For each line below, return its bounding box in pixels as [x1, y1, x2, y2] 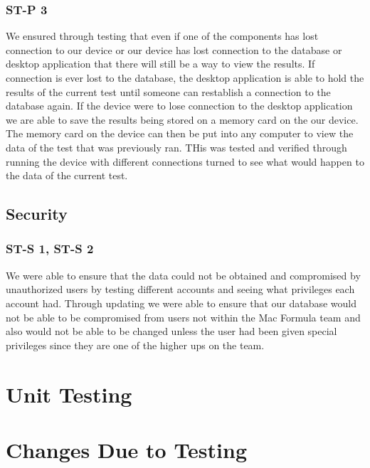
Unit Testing [6, 379, 132, 408]
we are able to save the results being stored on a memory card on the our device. [6, 112, 359, 127]
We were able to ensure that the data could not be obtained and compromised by [6, 267, 361, 282]
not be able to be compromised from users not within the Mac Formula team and [6, 309, 361, 324]
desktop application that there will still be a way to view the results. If [6, 56, 315, 71]
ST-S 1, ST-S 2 [6, 240, 94, 257]
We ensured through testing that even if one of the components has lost [6, 28, 319, 43]
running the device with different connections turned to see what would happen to [6, 154, 364, 169]
